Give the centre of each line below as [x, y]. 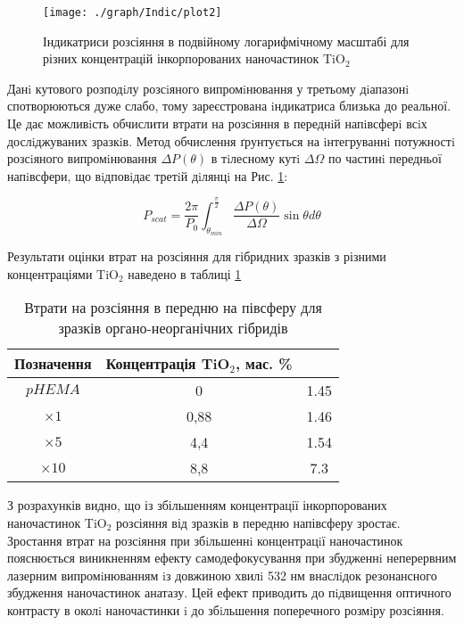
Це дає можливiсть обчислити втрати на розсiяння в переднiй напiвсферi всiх [217, 123]
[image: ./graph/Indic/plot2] [133, 12]
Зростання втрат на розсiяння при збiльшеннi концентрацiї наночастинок [205, 540]
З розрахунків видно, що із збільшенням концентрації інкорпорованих [197, 505]
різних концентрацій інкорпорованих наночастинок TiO [194, 58]
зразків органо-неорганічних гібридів [173, 328]
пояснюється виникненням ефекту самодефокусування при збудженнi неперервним [232, 558]
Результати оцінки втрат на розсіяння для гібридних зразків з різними [197, 256]
